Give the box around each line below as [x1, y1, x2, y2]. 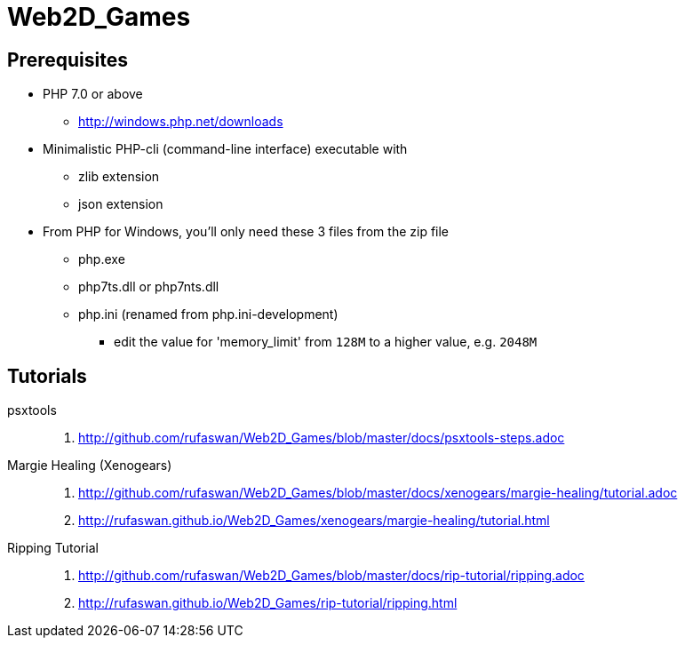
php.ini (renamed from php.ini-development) [78, 307, 339, 322]
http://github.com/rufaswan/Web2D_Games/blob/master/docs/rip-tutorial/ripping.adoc [78, 568, 585, 584]
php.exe [78, 251, 125, 267]
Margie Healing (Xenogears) [7, 458, 172, 474]
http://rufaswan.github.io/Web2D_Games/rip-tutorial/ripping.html [78, 595, 458, 611]
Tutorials [7, 364, 87, 387]
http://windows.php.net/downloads [78, 114, 283, 130]
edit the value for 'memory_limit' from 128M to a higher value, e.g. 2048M [114, 334, 538, 350]
